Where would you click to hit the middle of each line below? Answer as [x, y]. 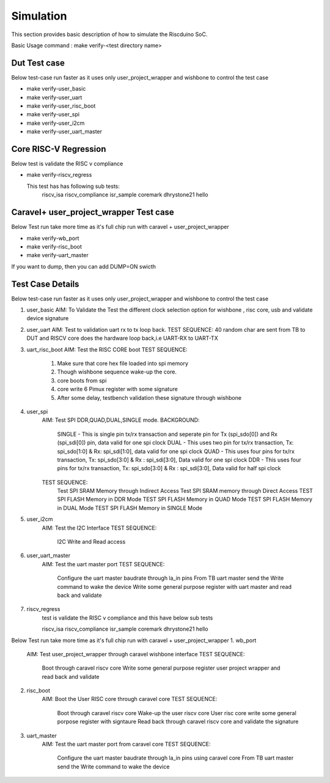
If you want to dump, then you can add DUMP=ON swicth [83, 266]
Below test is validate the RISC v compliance [67, 164]
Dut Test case [38, 63]
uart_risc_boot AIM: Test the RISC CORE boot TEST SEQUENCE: [107, 350]
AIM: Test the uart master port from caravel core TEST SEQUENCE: [126, 744]
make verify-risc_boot [54, 246]
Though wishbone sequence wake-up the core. [117, 372]
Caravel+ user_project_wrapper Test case [93, 212]
